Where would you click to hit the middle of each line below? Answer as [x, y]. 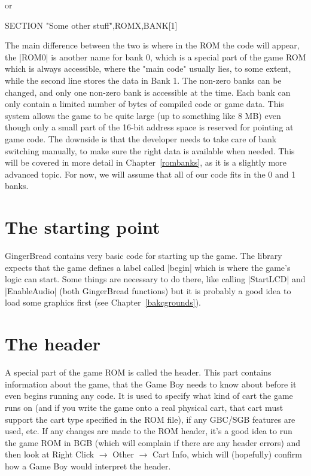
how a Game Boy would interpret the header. [88, 466]
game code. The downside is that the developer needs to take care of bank [141, 138]
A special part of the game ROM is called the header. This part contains [138, 372]
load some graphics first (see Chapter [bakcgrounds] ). [103, 302]
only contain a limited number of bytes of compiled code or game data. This [144, 104]
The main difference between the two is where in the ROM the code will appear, [152, 45]
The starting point [83, 227]
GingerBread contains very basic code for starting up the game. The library [144, 256]
